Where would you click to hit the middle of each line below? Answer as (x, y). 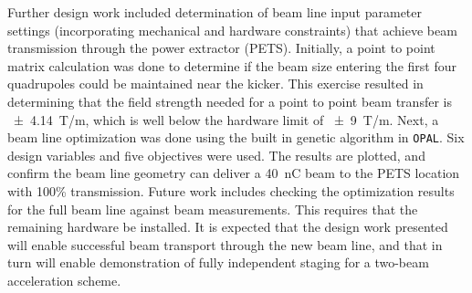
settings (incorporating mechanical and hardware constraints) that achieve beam (232, 30)
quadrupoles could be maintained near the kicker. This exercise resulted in (215, 84)
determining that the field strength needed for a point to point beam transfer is (230, 101)
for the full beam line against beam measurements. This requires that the (213, 209)
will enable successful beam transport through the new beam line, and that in (225, 244)
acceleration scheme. (64, 280)
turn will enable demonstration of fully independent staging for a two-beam (218, 262)
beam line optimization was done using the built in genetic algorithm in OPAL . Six (236, 137)
